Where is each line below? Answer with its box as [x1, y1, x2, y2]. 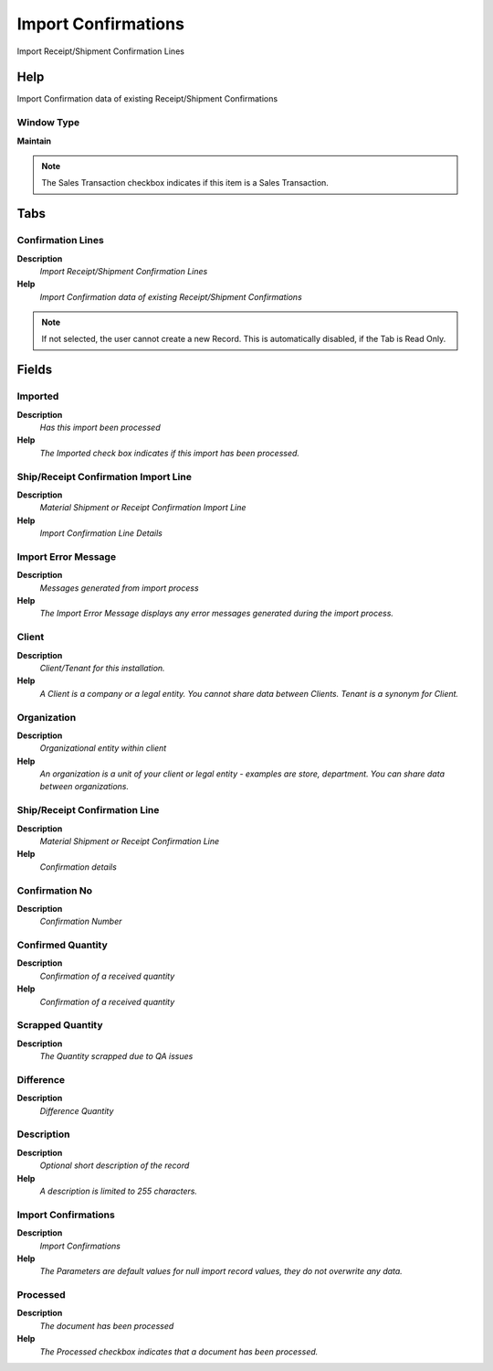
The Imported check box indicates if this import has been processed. [39, 447, 300, 458]
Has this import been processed [39, 422, 161, 434]
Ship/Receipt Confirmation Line [16, 804, 160, 817]
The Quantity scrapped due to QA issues [39, 1051, 194, 1062]
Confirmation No [16, 884, 93, 896]
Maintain [16, 135, 52, 146]
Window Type [16, 116, 80, 129]
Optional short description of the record [39, 1160, 190, 1171]
